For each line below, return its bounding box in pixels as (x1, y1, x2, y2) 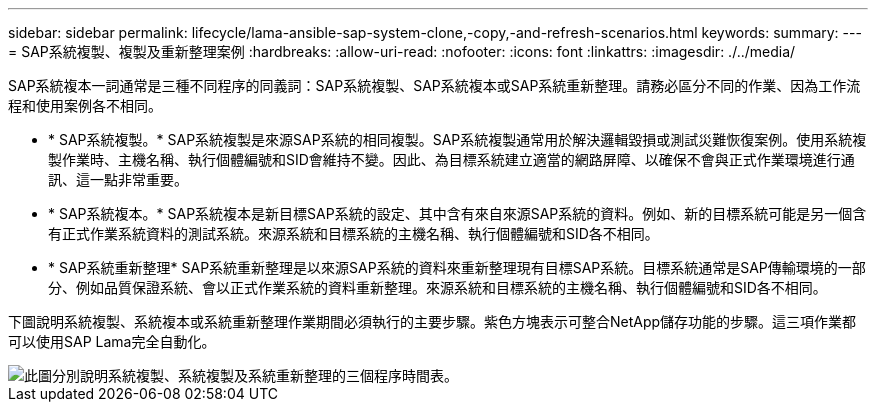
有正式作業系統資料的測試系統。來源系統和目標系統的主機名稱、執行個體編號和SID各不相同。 (48, 225, 659, 242)
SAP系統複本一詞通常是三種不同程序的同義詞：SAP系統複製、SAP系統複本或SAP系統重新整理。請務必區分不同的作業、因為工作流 (8, 77, 861, 94)
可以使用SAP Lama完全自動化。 (8, 333, 216, 350)
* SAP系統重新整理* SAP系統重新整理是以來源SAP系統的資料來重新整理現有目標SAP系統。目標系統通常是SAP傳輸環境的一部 (48, 259, 866, 276)
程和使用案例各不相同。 (8, 97, 162, 114)
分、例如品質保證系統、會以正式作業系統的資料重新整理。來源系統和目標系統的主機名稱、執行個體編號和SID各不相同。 (48, 279, 827, 296)
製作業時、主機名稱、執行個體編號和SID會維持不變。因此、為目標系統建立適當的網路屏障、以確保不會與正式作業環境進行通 (48, 151, 855, 168)
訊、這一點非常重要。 (48, 171, 188, 188)
